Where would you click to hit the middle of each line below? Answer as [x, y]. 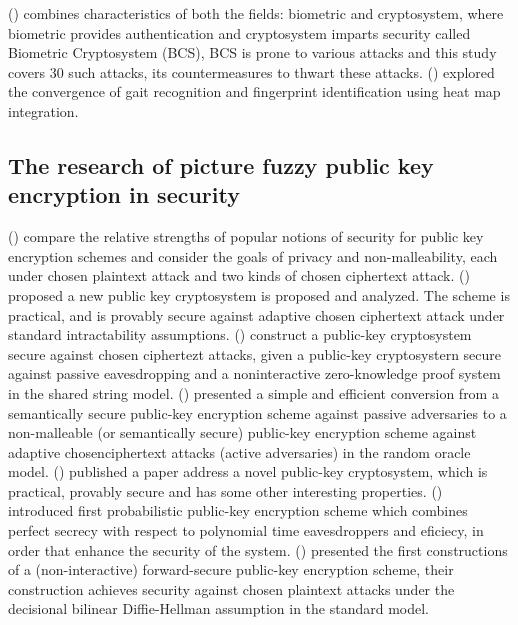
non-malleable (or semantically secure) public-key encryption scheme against [242, 432]
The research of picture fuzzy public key [221, 164]
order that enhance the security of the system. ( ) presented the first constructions [258, 549]
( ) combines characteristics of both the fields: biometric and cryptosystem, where [256, 13]
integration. [43, 110]
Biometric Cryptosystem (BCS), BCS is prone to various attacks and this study [252, 52]
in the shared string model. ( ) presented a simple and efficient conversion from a [253, 392]
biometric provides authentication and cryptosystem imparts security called [239, 32]
